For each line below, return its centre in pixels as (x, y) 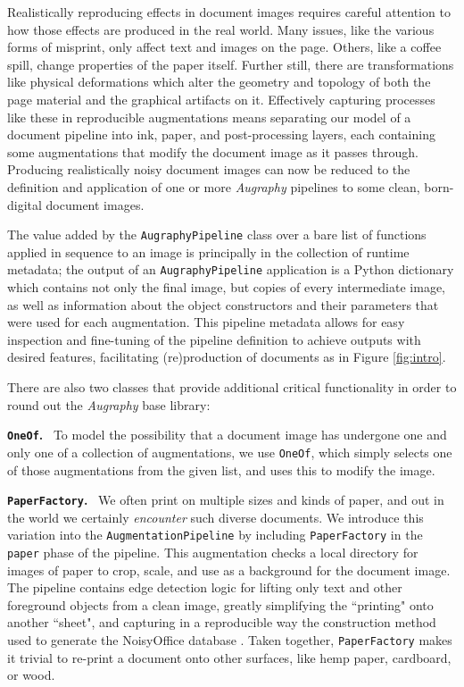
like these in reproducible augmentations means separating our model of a (209, 117)
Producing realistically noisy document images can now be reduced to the (209, 169)
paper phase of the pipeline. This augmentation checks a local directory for (213, 552)
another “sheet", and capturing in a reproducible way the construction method (222, 622)
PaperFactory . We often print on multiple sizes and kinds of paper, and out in (226, 500)
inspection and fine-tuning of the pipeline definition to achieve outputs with (214, 339)
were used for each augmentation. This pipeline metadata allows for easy (206, 322)
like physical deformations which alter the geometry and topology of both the (219, 82)
